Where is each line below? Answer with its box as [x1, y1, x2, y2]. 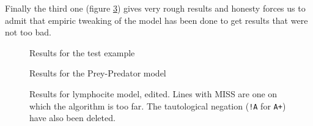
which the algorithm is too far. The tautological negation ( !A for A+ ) [29, 99, 286, 112]
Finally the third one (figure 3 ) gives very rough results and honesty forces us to [5, 2, 306, 14]
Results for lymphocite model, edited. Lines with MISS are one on [29, 87, 278, 100]
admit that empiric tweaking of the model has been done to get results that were [5, 13, 308, 26]
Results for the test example [29, 46, 135, 59]
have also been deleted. [29, 111, 116, 124]
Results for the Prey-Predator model [29, 67, 166, 80]
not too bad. [5, 26, 51, 39]
